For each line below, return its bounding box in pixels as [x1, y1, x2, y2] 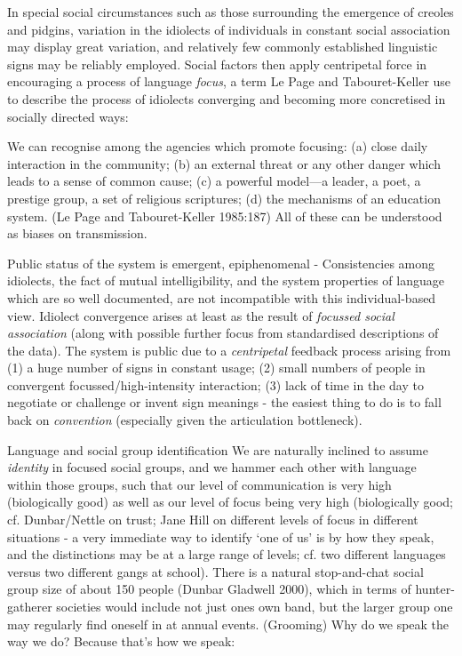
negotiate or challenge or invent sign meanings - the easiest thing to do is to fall [7, 393, 442, 412]
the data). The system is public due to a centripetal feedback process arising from [7, 340, 451, 359]
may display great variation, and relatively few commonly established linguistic [7, 37, 438, 56]
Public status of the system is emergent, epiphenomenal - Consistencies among [7, 253, 435, 272]
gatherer [7, 597, 52, 615]
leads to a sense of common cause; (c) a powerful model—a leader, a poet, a [7, 172, 421, 190]
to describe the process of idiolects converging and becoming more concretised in [7, 89, 446, 108]
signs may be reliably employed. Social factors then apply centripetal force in [7, 54, 427, 73]
